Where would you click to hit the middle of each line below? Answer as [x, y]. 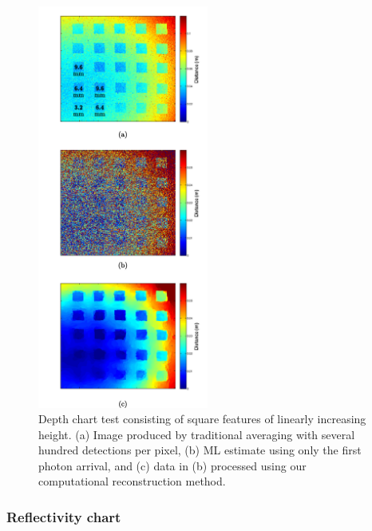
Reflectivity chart [64, 517]
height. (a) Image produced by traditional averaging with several [197, 434]
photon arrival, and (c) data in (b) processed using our [172, 465]
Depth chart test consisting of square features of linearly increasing [202, 419]
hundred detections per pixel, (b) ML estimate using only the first [200, 450]
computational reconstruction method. [132, 481]
